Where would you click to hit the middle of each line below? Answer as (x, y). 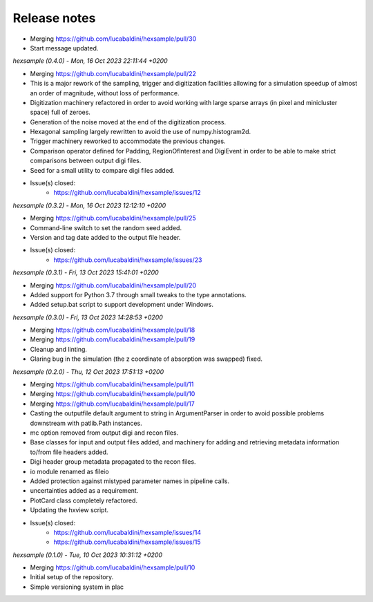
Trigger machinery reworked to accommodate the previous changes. (128, 141)
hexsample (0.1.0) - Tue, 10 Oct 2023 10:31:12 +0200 (87, 555)
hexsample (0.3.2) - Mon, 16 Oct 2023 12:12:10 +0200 (89, 205)
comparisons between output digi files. (86, 161)
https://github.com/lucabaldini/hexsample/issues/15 (127, 542)
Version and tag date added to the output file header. (105, 237)
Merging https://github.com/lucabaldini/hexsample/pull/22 (113, 73)
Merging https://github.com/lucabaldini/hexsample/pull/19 (113, 339)
